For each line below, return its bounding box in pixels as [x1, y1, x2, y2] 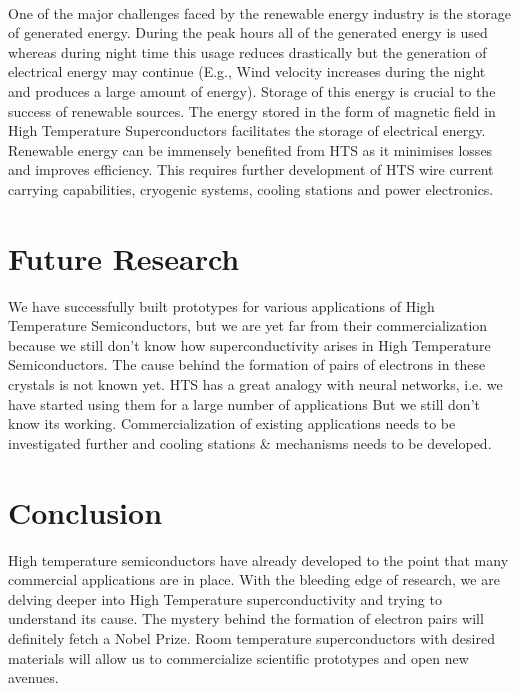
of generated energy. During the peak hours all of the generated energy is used [8, 22, 488, 43]
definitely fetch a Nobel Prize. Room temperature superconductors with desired [8, 627, 495, 648]
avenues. [8, 667, 59, 688]
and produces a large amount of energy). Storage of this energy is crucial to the [8, 80, 496, 101]
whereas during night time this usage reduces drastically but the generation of [8, 41, 487, 62]
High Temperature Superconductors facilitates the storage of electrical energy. [8, 120, 486, 141]
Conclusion [8, 491, 163, 532]
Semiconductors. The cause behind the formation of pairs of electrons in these [8, 354, 486, 375]
